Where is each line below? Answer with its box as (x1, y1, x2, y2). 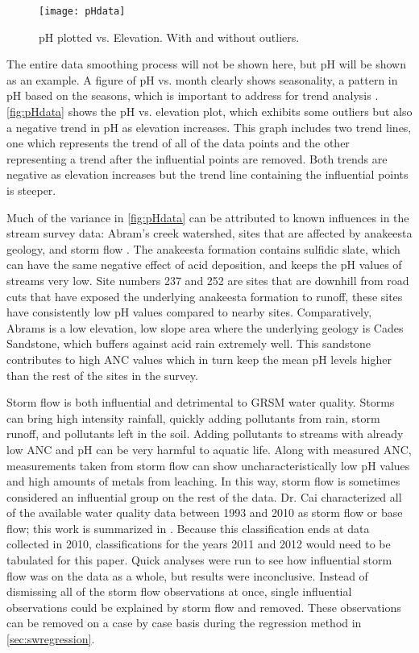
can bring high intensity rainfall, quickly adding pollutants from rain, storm (6, 409, 380, 426)
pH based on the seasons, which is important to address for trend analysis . (6, 87, 379, 104)
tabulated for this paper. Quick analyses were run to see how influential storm (6, 552, 392, 568)
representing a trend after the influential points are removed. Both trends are (6, 150, 388, 167)
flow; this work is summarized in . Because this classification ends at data (6, 519, 370, 536)
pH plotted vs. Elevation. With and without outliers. (39, 28, 300, 45)
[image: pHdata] (39, 6, 126, 17)
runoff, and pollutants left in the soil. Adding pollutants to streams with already (6, 425, 404, 442)
